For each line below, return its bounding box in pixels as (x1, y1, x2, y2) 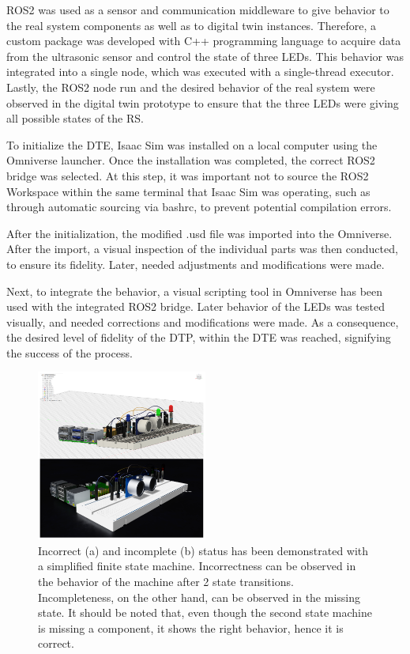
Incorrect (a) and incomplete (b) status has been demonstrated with (38, 542, 369, 558)
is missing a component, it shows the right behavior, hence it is (38, 619, 344, 636)
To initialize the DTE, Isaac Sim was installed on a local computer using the (6, 136, 378, 153)
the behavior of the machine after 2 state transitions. (38, 573, 294, 589)
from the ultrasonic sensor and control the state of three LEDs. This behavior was (6, 47, 404, 64)
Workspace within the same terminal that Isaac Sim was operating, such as (6, 183, 371, 199)
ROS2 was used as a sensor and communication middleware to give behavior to (6, 2, 389, 17)
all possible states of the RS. (6, 110, 144, 127)
